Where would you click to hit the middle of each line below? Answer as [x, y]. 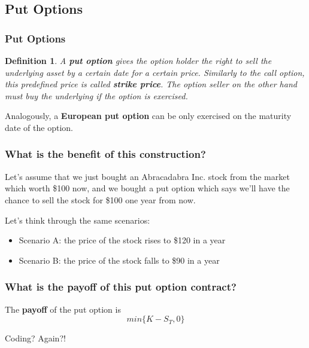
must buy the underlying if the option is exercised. [96, 95]
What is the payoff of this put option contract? [121, 287]
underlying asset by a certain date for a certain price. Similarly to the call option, [155, 72]
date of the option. [39, 127]
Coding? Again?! [35, 338]
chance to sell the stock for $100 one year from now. [100, 199]
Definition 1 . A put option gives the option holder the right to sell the [138, 60]
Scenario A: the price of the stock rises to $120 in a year [122, 240]
